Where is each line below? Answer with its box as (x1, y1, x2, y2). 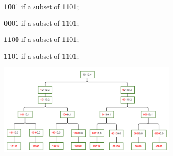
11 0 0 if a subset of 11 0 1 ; (4, 34, 79, 44)
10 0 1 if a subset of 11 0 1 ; (4, 1, 79, 11)
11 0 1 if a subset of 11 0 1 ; (4, 50, 79, 60)
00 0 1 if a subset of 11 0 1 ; (4, 18, 79, 28)
